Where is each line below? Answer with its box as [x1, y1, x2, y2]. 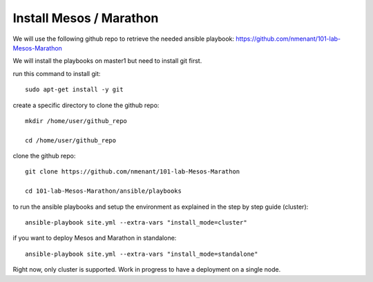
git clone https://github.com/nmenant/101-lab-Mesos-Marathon [25, 168, 240, 176]
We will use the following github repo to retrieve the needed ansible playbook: [12, 35, 235, 43]
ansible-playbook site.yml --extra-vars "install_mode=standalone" [25, 250, 258, 258]
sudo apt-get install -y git [25, 86, 124, 93]
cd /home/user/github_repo [25, 136, 117, 144]
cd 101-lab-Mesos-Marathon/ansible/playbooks [25, 187, 182, 195]
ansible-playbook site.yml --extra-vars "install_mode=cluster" [25, 218, 248, 227]
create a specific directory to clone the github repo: [12, 101, 160, 109]
